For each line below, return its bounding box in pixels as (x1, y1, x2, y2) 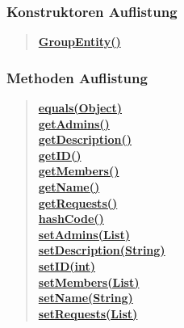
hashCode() (38, 210, 104, 227)
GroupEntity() (38, 33, 121, 50)
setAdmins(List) (38, 225, 130, 242)
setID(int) (38, 257, 95, 274)
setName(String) (38, 289, 133, 306)
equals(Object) (38, 99, 122, 116)
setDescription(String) (38, 242, 165, 259)
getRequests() (38, 194, 118, 211)
